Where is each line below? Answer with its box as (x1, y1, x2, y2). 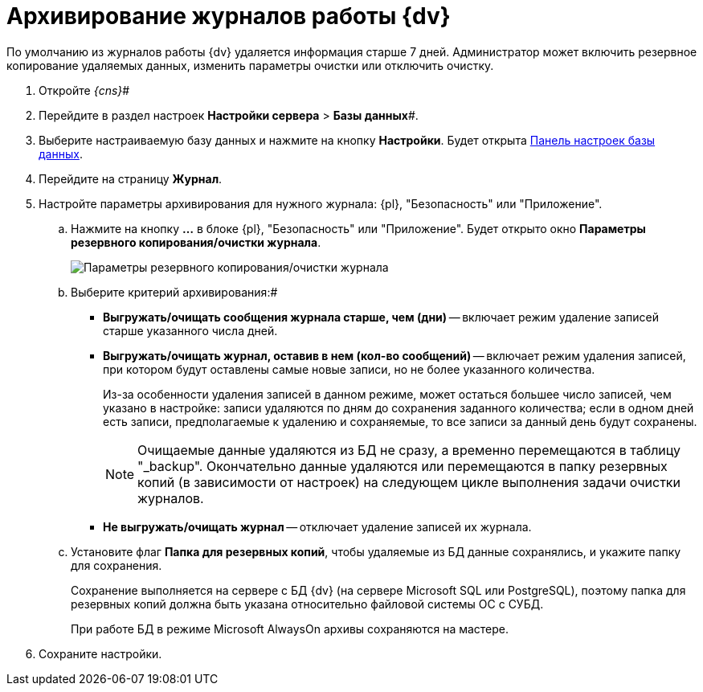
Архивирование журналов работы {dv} (6, 2, 451, 30)
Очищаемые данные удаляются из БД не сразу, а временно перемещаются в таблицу (137, 441, 681, 458)
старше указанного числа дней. (103, 323, 278, 338)
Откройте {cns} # (39, 83, 130, 97)
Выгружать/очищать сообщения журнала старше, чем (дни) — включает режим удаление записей (103, 309, 659, 324)
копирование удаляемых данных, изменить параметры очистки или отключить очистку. (6, 58, 494, 72)
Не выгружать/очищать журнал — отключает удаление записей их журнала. (103, 519, 532, 534)
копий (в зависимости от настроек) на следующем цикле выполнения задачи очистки (137, 473, 681, 490)
